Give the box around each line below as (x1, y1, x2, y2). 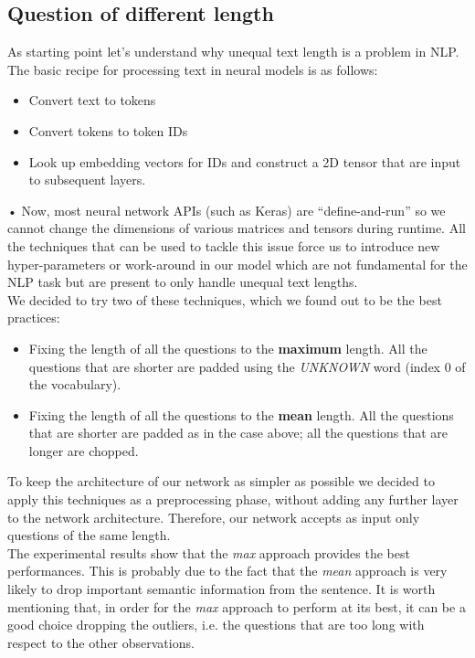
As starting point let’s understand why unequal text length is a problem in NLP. (7, 42, 459, 61)
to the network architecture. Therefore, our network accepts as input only (7, 507, 420, 526)
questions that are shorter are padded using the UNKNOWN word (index (28, 356, 440, 376)
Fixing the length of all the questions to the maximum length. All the (28, 338, 427, 357)
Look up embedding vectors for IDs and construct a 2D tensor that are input (28, 152, 461, 171)
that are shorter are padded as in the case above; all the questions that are (28, 423, 449, 442)
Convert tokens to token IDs (28, 121, 188, 140)
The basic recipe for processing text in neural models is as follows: (7, 59, 378, 79)
